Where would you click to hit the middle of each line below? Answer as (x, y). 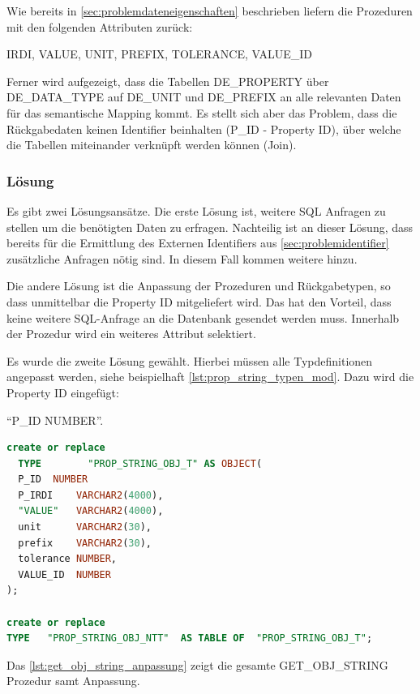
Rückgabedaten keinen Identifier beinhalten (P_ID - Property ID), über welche (204, 129)
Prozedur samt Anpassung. (73, 681)
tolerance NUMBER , (68, 559)
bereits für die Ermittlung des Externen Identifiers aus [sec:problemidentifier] (198, 243)
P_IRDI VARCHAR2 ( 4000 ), (91, 495)
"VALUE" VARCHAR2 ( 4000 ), (91, 511)
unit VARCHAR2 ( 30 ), (85, 527)
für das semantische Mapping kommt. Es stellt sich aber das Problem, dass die (202, 112)
